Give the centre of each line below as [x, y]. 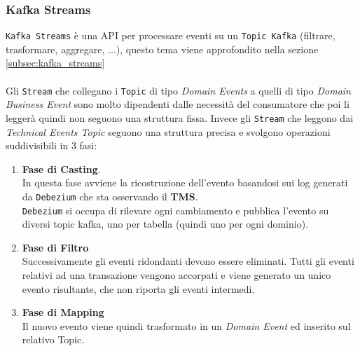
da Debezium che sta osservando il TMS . [110, 196]
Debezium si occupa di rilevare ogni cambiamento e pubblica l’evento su [175, 210]
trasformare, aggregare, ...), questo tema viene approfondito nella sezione [162, 49]
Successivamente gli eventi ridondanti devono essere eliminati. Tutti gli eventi [188, 261]
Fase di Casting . [61, 168]
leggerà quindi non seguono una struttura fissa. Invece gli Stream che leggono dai [180, 117]
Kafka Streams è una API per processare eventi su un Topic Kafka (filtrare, [171, 35]
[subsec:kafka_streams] [55, 63]
